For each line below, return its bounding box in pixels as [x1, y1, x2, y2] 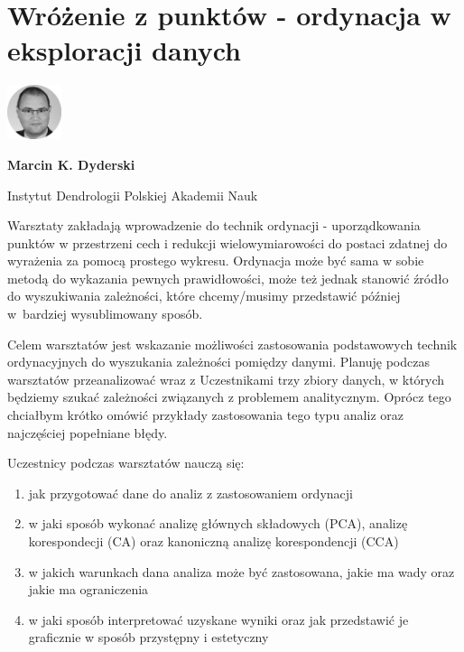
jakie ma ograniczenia [28, 580, 149, 599]
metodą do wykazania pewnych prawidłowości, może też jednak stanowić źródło [7, 268, 449, 287]
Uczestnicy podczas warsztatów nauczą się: [7, 453, 245, 472]
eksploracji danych [7, 32, 241, 69]
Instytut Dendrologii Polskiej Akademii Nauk [7, 185, 258, 204]
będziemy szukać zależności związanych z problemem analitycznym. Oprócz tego [7, 387, 451, 406]
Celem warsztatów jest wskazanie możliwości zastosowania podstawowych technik [7, 334, 458, 353]
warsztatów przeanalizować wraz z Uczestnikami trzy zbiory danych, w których [7, 369, 445, 388]
